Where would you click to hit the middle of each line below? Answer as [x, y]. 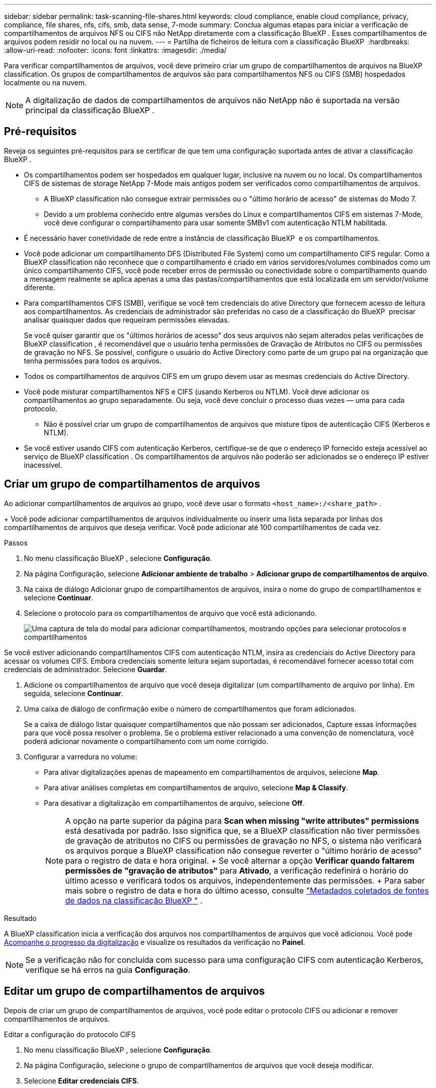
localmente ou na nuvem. [45, 83]
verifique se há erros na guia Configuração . [108, 970]
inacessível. [43, 465]
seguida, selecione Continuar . [74, 693]
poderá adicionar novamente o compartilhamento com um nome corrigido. [146, 741]
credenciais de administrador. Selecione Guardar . [86, 669]
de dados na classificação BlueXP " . [134, 900]
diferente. [40, 287]
